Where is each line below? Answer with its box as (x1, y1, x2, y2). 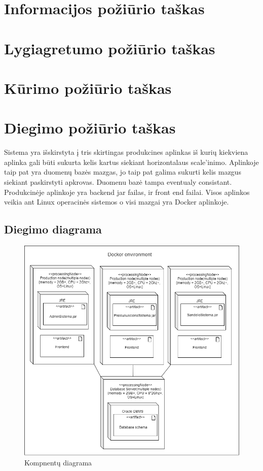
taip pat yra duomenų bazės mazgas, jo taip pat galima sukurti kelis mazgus (4, 166, 241, 177)
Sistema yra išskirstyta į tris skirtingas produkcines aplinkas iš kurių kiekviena (4, 147, 248, 157)
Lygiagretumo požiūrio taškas (4, 38, 215, 58)
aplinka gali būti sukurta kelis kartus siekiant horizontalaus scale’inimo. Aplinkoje (4, 156, 259, 167)
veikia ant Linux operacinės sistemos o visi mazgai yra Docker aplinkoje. (4, 196, 229, 207)
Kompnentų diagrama (24, 457, 92, 467)
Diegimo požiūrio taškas (4, 117, 176, 138)
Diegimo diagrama (4, 221, 102, 237)
